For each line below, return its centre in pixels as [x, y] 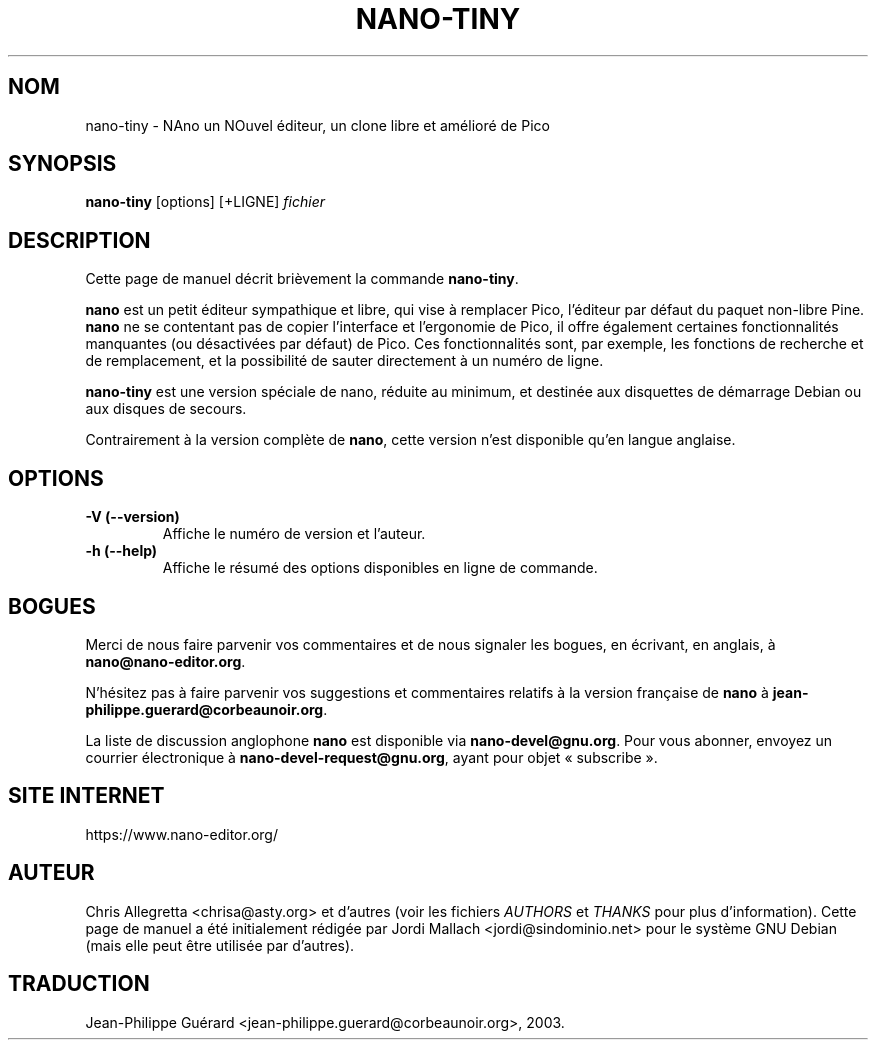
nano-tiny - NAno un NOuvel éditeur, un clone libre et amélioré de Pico [317, 125]
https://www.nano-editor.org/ [181, 834]
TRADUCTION [79, 984]
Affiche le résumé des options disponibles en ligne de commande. [380, 568]
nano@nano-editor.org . [165, 661]
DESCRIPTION [79, 240]
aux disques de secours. [166, 409]
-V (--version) [132, 517]
